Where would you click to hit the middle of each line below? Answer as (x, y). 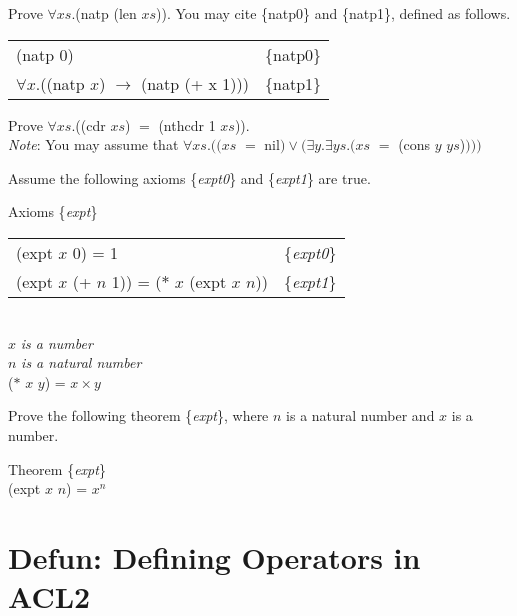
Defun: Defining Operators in (214, 556)
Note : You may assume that (93, 144)
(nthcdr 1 (187, 124)
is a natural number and (360, 415)
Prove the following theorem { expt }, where (138, 415)
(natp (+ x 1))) (195, 83)
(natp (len (106, 13)
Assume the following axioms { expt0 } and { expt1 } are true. (189, 177)
